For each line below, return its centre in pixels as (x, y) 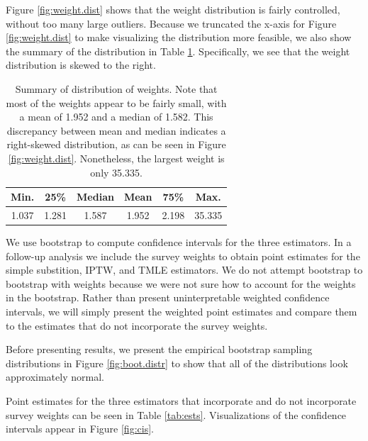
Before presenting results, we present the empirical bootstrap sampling (159, 349)
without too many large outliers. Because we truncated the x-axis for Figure (171, 23)
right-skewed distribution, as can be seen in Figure (116, 144)
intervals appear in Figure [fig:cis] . (80, 429)
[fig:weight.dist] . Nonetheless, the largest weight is (116, 158)
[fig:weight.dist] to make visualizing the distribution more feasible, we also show (179, 37)
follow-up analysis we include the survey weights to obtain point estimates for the (183, 256)
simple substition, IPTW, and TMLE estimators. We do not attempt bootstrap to (184, 270)
